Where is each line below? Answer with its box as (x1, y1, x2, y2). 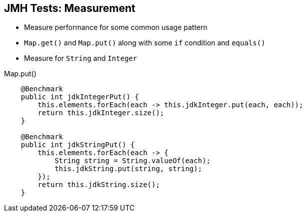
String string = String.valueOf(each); (54, 157, 211, 165)
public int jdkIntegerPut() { (20, 93, 139, 101)
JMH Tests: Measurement (4, 2, 135, 14)
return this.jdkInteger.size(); (37, 109, 164, 117)
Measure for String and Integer (24, 54, 137, 63)
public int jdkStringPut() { (20, 141, 135, 149)
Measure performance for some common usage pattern (24, 23, 207, 32)
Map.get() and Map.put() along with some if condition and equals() (24, 38, 265, 47)
